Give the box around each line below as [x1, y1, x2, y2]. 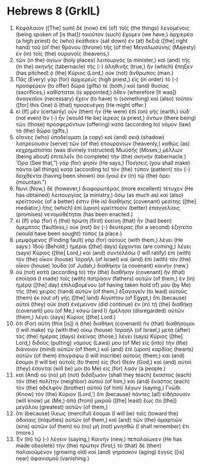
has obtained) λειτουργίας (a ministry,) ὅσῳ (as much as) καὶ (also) [15, 191, 184, 198]
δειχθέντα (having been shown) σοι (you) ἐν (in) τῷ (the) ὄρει [15, 172, 171, 179]
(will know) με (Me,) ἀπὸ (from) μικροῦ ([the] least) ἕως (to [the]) [15, 397, 177, 404]
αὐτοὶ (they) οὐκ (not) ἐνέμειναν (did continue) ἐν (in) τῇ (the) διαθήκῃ [15, 301, 192, 308]
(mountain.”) [15, 178, 47, 186]
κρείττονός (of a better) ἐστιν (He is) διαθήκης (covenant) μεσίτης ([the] [15, 198, 197, 205]
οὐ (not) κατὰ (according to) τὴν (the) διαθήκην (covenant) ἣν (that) [15, 268, 186, 276]
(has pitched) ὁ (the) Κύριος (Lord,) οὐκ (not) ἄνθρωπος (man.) [15, 69, 174, 76]
